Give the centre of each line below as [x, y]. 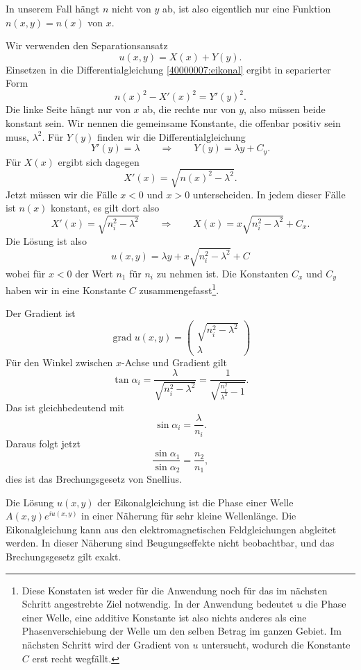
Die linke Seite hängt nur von [68, 109]
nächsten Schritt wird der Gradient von [106, 644]
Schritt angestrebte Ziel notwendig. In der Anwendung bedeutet [158, 604]
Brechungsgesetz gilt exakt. [64, 556]
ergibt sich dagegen [99, 161]
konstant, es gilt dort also [105, 208]
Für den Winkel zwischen [59, 362]
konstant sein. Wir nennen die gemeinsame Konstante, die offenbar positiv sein [173, 123]
